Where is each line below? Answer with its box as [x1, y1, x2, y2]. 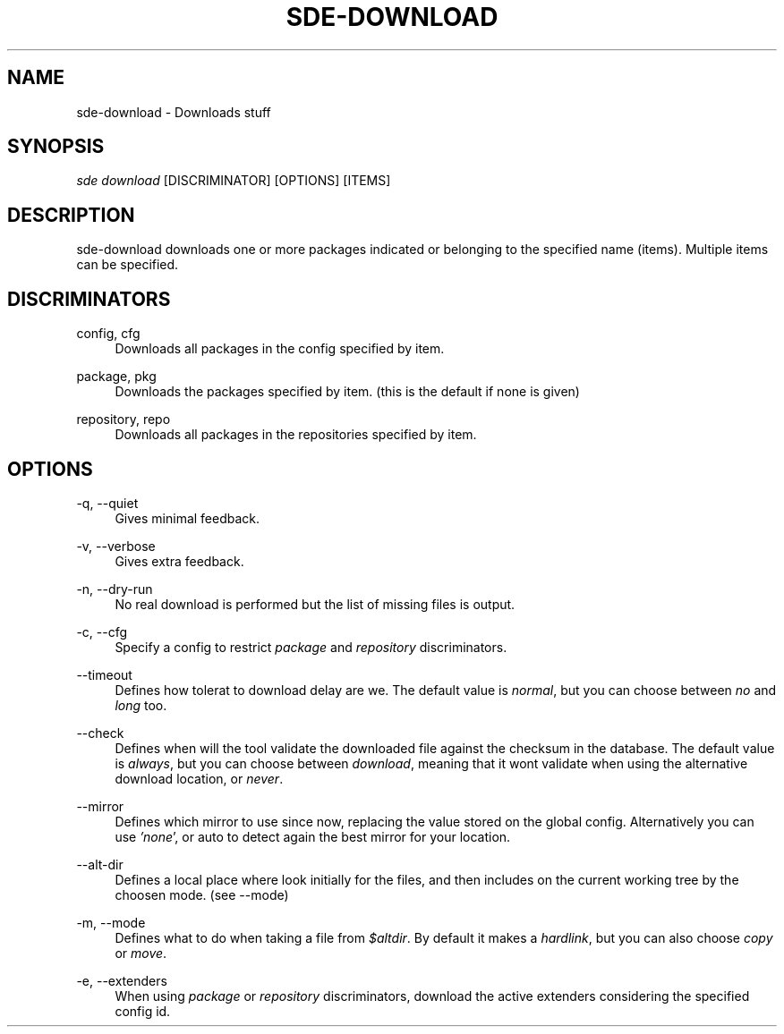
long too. [115, 697, 167, 713]
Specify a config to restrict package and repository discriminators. [115, 639, 507, 655]
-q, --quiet [76, 495, 139, 511]
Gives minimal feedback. [115, 510, 260, 526]
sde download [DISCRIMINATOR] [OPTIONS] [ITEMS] [76, 173, 391, 189]
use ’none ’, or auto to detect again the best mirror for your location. [115, 828, 511, 844]
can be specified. [76, 257, 179, 273]
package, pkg [76, 369, 157, 385]
